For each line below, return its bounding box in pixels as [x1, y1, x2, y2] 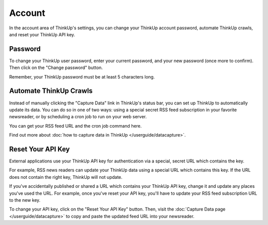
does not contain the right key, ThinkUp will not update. [9, 174, 123, 180]
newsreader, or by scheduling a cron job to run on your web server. [9, 114, 147, 120]
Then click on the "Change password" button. [9, 65, 103, 71]
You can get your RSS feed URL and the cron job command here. [9, 123, 142, 129]
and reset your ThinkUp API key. [9, 31, 75, 37]
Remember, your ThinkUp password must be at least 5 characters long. [9, 74, 155, 79]
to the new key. [9, 197, 41, 203]
